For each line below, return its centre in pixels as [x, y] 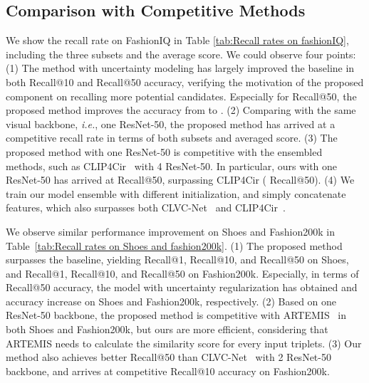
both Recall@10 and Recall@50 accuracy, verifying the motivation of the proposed [185, 82]
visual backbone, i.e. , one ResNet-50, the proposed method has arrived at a [171, 124]
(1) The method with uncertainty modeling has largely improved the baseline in [180, 68]
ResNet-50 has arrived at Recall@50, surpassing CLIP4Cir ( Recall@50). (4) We [180, 180]
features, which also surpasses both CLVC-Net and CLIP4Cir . [146, 208]
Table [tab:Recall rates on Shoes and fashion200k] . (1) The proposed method [174, 245]
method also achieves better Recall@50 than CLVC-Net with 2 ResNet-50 [168, 357]
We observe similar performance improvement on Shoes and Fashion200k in [170, 231]
